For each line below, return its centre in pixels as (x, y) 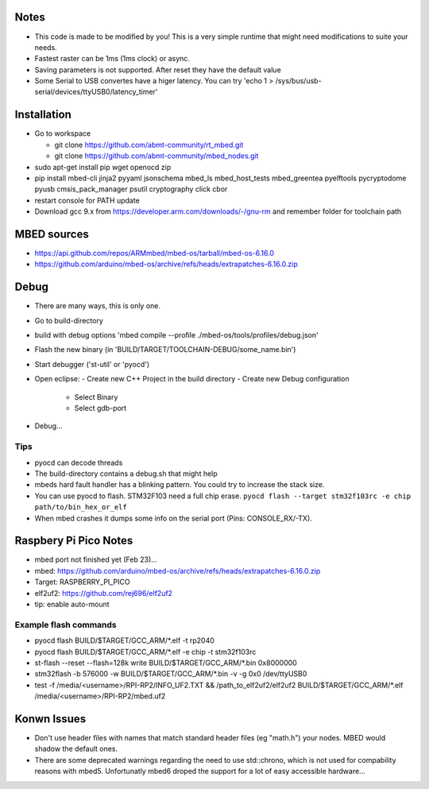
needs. (46, 47)
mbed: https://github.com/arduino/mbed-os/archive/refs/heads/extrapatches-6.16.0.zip (178, 570)
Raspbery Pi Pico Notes (74, 541)
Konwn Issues (50, 719)
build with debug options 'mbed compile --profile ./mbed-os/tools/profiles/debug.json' (176, 335)
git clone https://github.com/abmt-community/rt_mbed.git (149, 145)
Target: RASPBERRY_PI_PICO (82, 582)
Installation (43, 115)
